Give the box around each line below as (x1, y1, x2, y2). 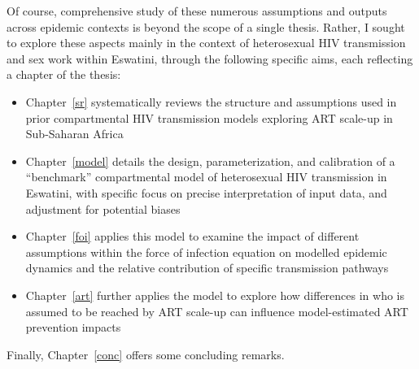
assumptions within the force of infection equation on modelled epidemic (25, 243, 387, 260)
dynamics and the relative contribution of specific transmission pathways (25, 259, 389, 276)
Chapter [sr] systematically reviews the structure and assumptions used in (25, 93, 397, 110)
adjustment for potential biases (25, 200, 181, 217)
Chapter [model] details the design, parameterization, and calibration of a (25, 152, 395, 169)
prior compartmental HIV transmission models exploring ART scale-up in (25, 109, 393, 126)
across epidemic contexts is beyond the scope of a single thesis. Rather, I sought (7, 18, 405, 35)
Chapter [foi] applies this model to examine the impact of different (25, 228, 360, 245)
